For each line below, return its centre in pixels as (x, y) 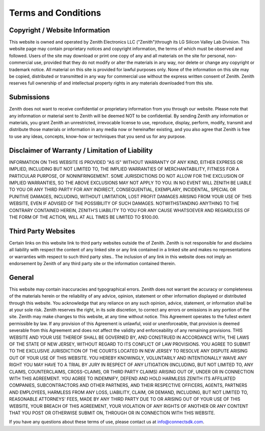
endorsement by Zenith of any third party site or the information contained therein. (93, 263)
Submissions (29, 97)
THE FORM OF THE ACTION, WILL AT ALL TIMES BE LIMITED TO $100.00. (84, 217)
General (22, 277)
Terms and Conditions (55, 13)
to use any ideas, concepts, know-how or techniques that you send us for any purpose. (97, 136)
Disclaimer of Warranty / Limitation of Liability (81, 150)
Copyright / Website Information (60, 30)
